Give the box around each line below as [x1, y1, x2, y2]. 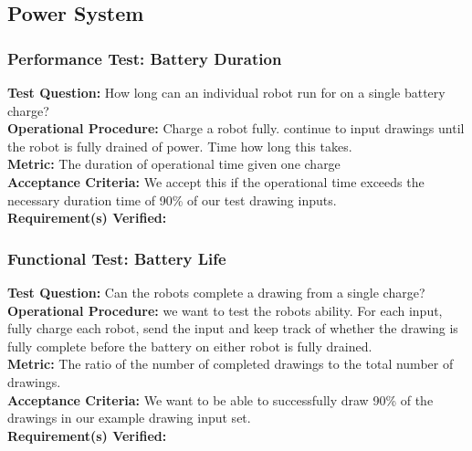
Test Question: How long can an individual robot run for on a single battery [7, 83, 446, 101]
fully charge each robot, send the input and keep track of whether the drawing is [7, 319, 458, 338]
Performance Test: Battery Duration [7, 47, 282, 69]
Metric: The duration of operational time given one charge [7, 154, 341, 173]
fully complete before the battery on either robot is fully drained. [7, 336, 372, 355]
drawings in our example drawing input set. [7, 408, 251, 427]
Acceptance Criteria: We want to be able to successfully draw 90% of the [7, 390, 434, 409]
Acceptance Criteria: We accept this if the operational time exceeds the [7, 172, 425, 191]
